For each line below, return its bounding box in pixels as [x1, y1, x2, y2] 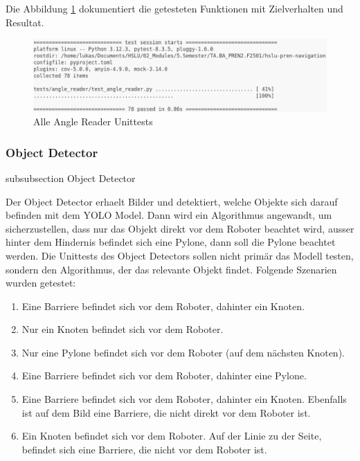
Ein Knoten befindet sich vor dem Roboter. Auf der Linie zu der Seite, [21, 428, 322, 443]
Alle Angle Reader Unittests [33, 114, 153, 129]
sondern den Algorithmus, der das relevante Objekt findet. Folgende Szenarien [6, 262, 337, 276]
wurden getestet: [6, 275, 76, 290]
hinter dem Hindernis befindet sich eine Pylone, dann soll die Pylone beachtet [6, 235, 336, 249]
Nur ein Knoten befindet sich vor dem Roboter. [21, 322, 224, 336]
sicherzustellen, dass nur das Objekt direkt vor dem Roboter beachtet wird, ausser [6, 221, 354, 235]
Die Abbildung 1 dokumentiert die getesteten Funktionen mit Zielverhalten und [6, 1, 343, 15]
